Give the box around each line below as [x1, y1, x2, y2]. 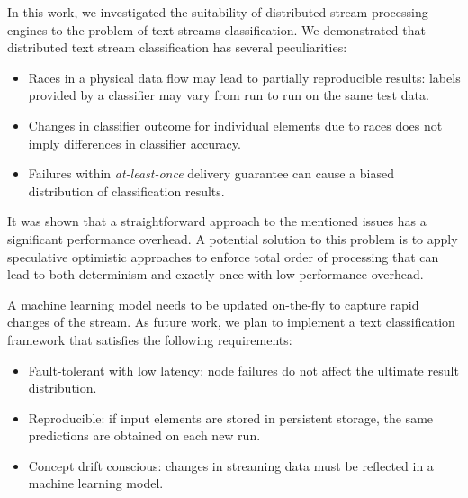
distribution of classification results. [28, 181, 225, 200]
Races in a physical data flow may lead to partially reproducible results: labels [28, 68, 461, 86]
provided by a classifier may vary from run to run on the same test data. [28, 86, 429, 104]
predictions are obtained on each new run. [28, 426, 261, 445]
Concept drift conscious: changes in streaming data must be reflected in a [28, 456, 434, 475]
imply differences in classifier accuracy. [28, 133, 241, 152]
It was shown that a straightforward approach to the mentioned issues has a [7, 212, 427, 231]
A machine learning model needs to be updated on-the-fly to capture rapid [7, 294, 419, 313]
